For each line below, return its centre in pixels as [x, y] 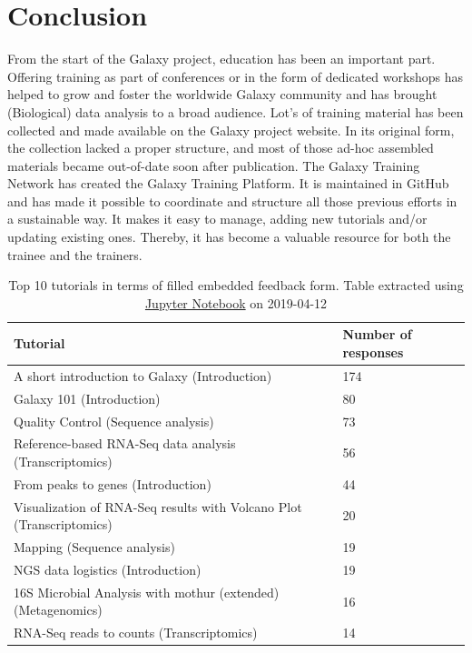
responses [373, 352]
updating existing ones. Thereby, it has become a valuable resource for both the [229, 237]
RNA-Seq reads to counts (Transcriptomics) [136, 633]
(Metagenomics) [58, 610]
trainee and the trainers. [75, 254]
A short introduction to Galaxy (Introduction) [143, 375]
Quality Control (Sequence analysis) [114, 421]
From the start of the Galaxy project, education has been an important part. [221, 59]
